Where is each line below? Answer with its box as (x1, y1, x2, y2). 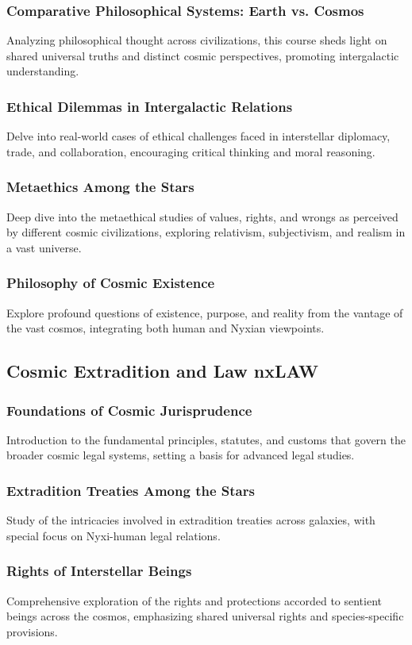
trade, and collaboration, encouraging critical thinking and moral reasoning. (6, 143, 375, 159)
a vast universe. (6, 239, 82, 255)
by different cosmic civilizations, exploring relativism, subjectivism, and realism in (6, 224, 406, 240)
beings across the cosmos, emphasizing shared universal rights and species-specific (6, 608, 404, 624)
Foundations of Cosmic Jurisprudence (6, 400, 252, 420)
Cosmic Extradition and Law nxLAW (6, 359, 319, 383)
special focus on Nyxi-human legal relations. (6, 527, 221, 543)
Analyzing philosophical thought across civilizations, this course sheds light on (6, 32, 387, 48)
